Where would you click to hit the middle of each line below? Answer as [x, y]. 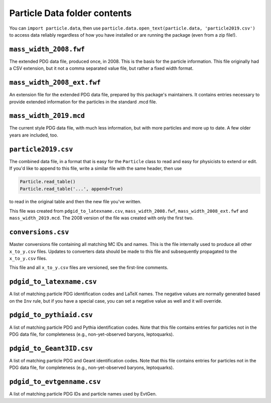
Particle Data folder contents [71, 13]
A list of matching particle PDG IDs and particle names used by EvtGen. [83, 394]
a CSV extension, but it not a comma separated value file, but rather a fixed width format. [101, 68]
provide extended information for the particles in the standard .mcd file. [83, 102]
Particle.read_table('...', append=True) [72, 189]
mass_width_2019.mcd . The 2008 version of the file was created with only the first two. [101, 218]
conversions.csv [39, 232]
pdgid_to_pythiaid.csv [51, 315]
